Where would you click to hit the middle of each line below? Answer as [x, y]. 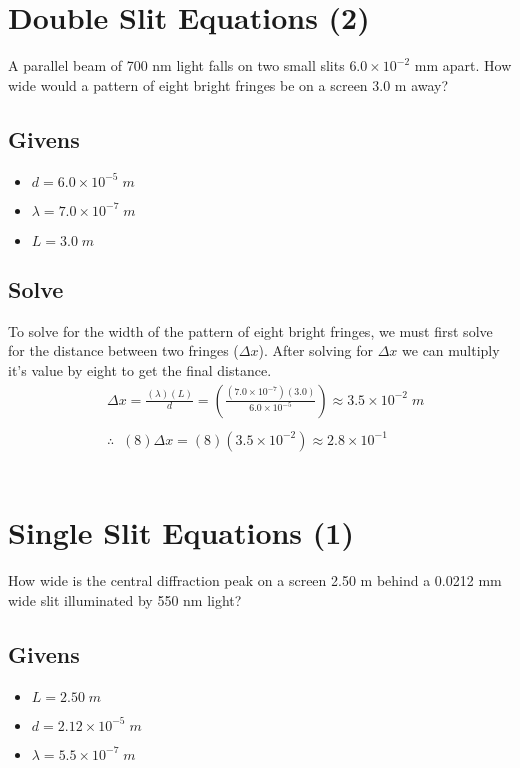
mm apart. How [463, 65]
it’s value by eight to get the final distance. [140, 369]
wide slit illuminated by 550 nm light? [125, 599]
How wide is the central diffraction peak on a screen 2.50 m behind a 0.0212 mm [255, 580]
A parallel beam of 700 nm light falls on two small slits [176, 65]
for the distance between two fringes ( [123, 350]
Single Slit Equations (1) [181, 532]
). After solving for [316, 350]
